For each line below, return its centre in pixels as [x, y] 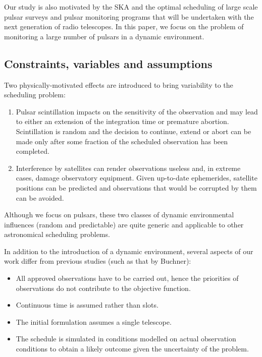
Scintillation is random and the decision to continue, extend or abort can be [134, 131]
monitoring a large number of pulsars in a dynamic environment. [104, 36]
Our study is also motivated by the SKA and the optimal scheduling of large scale [131, 7]
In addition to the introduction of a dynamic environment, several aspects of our [129, 251]
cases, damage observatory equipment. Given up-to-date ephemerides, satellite [137, 178]
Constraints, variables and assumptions [108, 63]
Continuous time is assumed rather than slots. [87, 305]
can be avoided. [40, 197]
